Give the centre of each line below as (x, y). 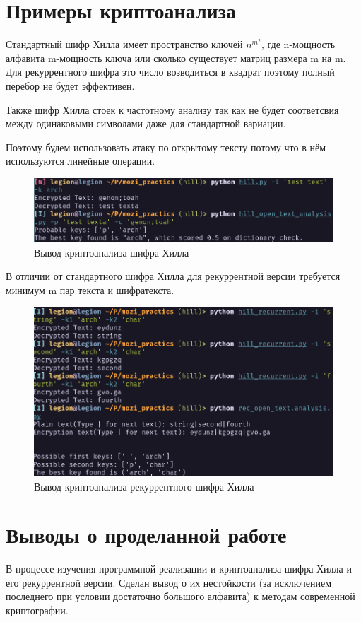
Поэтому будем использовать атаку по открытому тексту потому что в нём (166, 147)
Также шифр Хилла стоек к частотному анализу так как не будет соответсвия (172, 109)
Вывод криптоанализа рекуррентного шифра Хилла (144, 486)
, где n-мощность (298, 44)
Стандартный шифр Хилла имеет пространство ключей (124, 44)
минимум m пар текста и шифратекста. (90, 290)
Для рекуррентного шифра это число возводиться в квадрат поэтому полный (170, 72)
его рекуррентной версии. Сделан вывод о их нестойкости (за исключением (169, 582)
